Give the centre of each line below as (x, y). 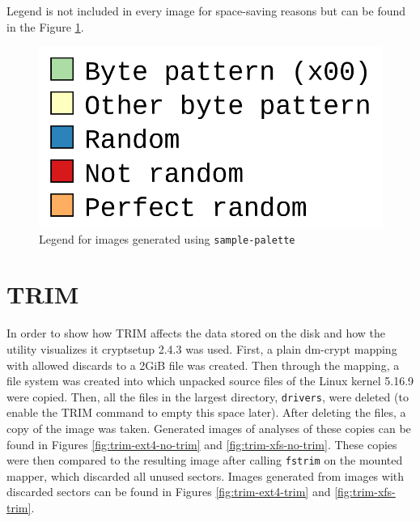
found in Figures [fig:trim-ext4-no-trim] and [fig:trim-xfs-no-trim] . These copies (202, 444)
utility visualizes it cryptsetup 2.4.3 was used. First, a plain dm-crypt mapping (202, 348)
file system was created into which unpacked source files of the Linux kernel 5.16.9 (210, 381)
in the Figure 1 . (45, 26)
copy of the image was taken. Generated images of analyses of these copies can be (209, 428)
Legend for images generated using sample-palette (167, 238)
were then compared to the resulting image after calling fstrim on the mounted (205, 460)
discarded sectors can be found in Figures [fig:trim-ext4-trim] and (169, 492)
